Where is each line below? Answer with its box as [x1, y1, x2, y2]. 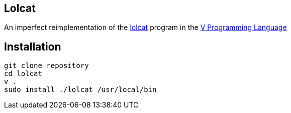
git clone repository [4, 61, 89, 70]
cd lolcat [4, 69, 42, 78]
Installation [4, 40, 61, 53]
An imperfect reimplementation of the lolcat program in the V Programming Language [4, 23, 287, 32]
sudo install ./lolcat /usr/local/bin [4, 85, 157, 94]
